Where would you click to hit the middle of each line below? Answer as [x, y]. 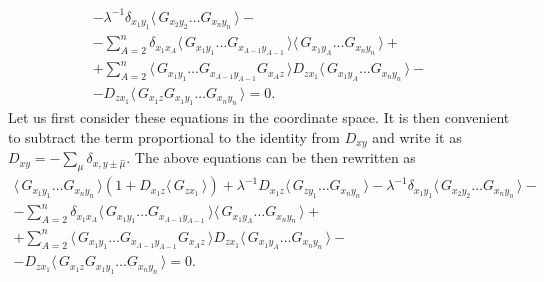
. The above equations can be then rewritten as [271, 157]
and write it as [417, 136]
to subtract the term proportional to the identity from [174, 136]
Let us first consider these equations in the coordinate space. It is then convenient [259, 117]
